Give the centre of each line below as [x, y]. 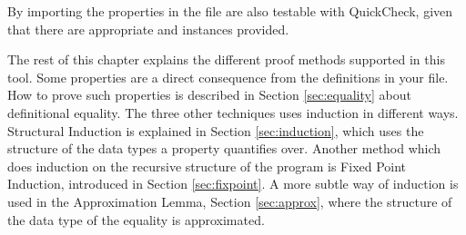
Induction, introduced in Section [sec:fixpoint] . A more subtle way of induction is [233, 184]
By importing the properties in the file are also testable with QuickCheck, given [230, 11]
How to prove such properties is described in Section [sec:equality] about [209, 95]
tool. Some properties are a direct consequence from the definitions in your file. [228, 77]
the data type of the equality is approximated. [136, 219]
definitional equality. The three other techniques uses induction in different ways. [233, 112]
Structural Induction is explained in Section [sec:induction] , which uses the [216, 130]
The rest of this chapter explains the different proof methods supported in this [226, 59]
